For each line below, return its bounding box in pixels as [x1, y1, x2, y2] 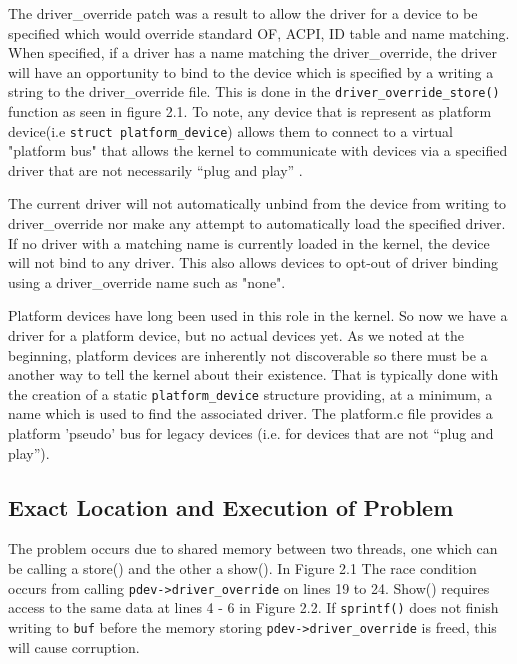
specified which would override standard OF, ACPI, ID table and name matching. [8, 22, 510, 43]
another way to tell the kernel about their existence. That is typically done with [8, 364, 499, 385]
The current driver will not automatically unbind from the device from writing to [8, 193, 507, 214]
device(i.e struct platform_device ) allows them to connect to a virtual [8, 120, 453, 141]
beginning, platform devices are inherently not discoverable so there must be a [8, 344, 488, 365]
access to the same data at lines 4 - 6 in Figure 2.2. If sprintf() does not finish [8, 597, 499, 618]
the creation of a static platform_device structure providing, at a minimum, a [8, 383, 493, 404]
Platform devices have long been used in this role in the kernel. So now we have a [8, 305, 508, 326]
